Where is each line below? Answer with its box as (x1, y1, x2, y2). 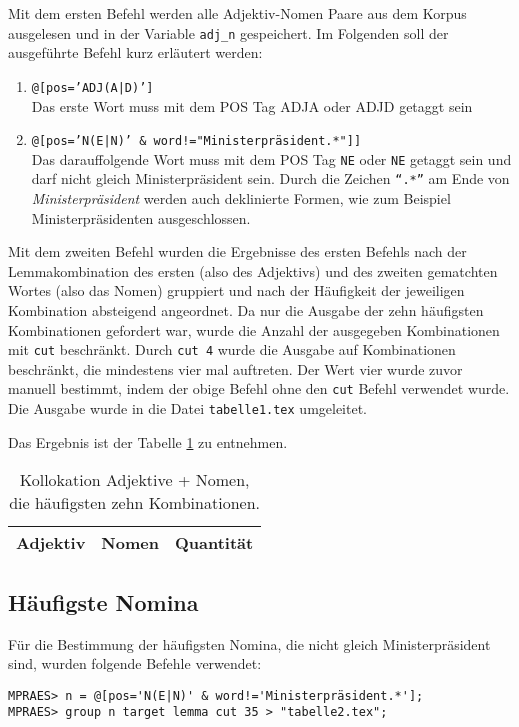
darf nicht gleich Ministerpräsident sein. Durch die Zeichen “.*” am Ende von (31, 168, 510, 189)
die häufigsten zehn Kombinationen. (9, 491, 260, 515)
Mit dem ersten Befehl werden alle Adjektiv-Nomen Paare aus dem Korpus (8, 3, 467, 23)
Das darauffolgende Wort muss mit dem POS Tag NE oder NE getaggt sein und (31, 148, 512, 169)
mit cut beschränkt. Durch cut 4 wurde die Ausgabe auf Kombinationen (8, 339, 456, 360)
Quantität (174, 531, 254, 555)
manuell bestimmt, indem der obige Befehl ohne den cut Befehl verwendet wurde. (8, 378, 510, 399)
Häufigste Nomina (8, 586, 199, 617)
